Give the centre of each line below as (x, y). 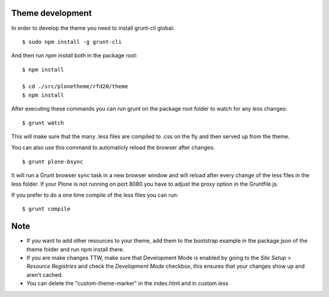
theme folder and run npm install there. (75, 249)
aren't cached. (45, 274)
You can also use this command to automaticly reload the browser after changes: (113, 148)
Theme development (51, 13)
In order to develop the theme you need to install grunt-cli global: (93, 28)
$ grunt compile (46, 209)
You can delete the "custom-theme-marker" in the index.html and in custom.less (127, 284)
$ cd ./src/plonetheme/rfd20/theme (75, 86)
